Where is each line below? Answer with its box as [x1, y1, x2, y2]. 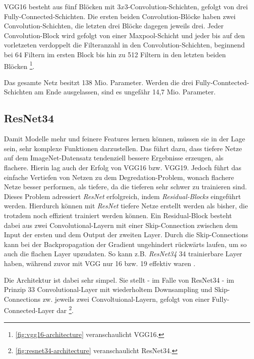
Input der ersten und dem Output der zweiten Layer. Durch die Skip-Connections [4, 229, 249, 240]
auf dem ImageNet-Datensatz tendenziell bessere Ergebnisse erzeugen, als [4, 153, 224, 163]
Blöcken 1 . [4, 59, 35, 71]
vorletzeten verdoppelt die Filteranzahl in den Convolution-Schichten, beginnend [4, 40, 245, 50]
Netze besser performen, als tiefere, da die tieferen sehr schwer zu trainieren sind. [4, 181, 247, 192]
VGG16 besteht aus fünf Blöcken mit [4, 1, 115, 11]
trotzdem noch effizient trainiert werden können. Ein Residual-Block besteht [4, 210, 232, 220]
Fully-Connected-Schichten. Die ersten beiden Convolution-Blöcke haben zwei [4, 11, 236, 21]
